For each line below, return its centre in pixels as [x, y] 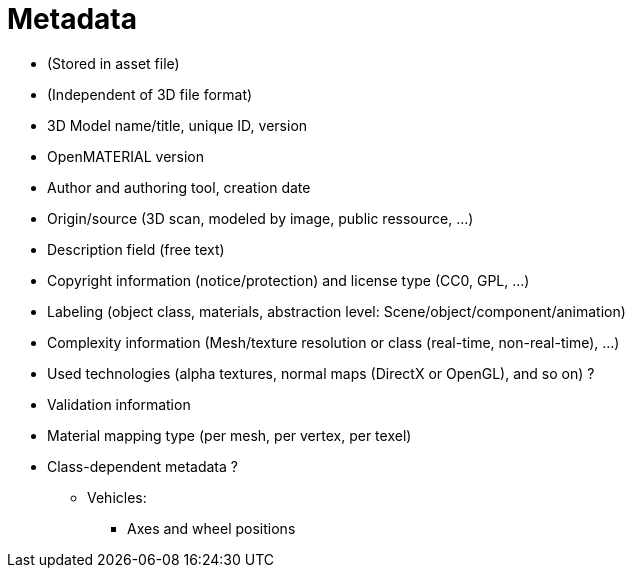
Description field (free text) [136, 249]
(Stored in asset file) [113, 63]
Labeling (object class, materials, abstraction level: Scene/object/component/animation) [336, 311]
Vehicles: [117, 497]
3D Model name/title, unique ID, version [177, 125]
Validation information [119, 404]
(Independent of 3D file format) [150, 94]
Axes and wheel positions [211, 528]
